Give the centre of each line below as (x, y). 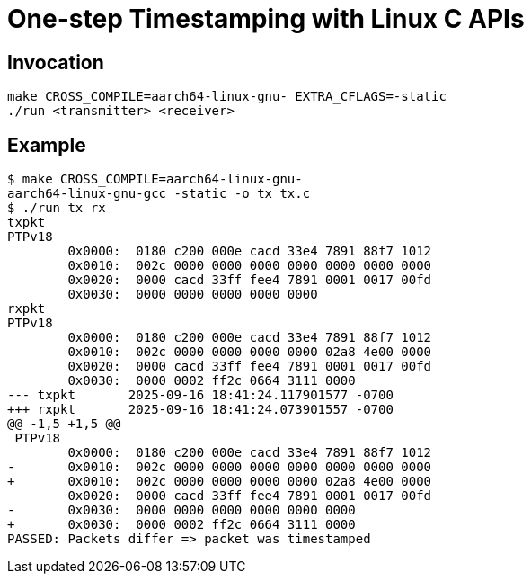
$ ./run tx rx (57, 208)
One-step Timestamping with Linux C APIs (266, 19)
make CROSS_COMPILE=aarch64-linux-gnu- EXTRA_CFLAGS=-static (227, 97)
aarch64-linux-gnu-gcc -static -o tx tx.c (159, 194)
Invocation (56, 62)
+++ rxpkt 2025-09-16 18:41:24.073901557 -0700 (200, 410)
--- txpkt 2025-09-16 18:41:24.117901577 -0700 (200, 395)
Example (47, 145)
